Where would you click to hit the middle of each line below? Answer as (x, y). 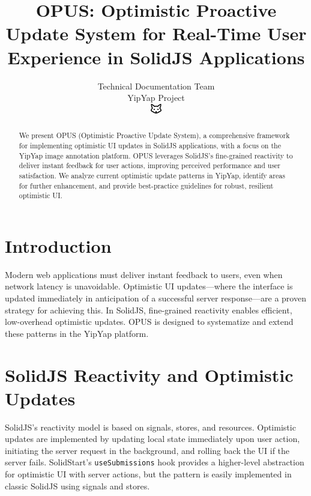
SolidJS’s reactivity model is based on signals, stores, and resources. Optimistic (150, 427)
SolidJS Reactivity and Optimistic (149, 374)
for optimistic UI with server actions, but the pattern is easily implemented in (148, 474)
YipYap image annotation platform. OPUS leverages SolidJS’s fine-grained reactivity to (156, 155)
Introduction (58, 245)
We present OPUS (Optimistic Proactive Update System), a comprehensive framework (154, 135)
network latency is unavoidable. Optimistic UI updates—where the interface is (149, 286)
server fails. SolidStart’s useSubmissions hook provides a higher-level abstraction (155, 462)
